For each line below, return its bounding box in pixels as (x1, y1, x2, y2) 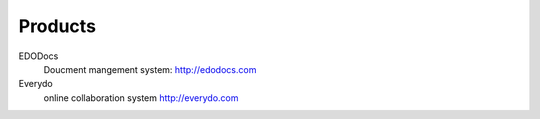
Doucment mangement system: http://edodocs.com (43, 63, 257, 75)
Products (18, 15, 97, 37)
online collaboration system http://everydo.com (43, 91, 239, 104)
